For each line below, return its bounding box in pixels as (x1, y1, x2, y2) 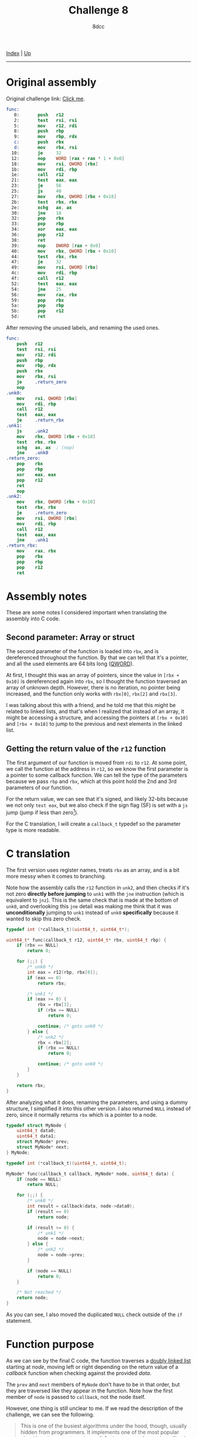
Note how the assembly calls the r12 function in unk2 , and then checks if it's (6, 884, 189, 891)
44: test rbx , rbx (11, 253, 77, 260)
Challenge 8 (68, 4, 129, 17)
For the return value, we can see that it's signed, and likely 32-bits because (6, 796, 188, 803)
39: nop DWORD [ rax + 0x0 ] (11, 243, 101, 249)
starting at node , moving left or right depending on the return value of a (6, 1363, 179, 1370)
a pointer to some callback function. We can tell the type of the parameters (6, 772, 188, 779)
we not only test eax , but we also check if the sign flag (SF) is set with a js (6, 801, 188, 809)
